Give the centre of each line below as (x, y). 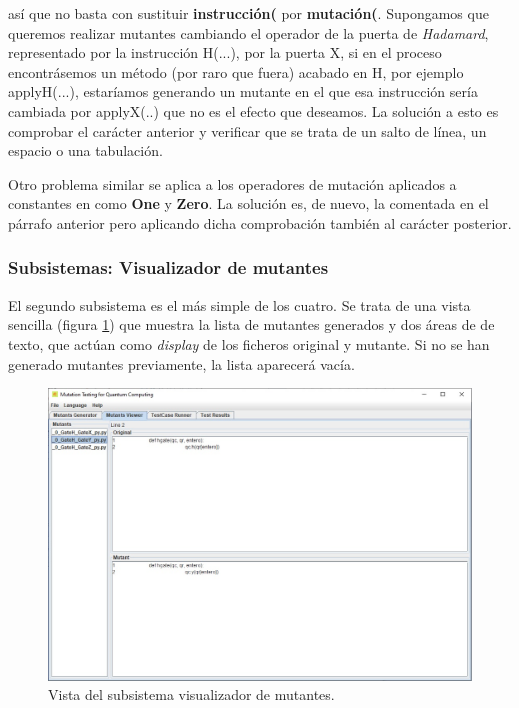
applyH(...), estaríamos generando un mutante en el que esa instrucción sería (243, 91)
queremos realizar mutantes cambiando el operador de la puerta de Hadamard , (248, 32)
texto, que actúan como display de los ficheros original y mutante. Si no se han (249, 343)
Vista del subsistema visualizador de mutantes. (191, 694)
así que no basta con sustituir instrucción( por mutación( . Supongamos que (248, 13)
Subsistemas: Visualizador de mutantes (168, 267)
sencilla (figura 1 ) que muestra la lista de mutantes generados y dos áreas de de (251, 324)
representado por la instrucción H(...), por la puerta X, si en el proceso (225, 52)
